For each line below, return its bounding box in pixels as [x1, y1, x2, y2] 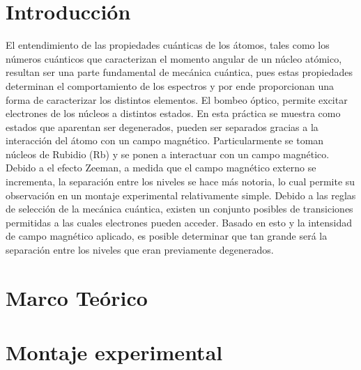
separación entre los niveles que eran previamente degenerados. [6, 242, 274, 257]
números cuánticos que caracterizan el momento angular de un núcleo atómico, [6, 51, 342, 65]
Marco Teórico [6, 283, 148, 311]
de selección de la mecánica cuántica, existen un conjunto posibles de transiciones [6, 201, 353, 216]
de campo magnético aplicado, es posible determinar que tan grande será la [6, 229, 328, 243]
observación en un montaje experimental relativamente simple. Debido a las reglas [6, 187, 356, 202]
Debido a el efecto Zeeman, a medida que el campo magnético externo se [6, 160, 316, 175]
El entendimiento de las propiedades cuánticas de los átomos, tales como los [6, 38, 330, 52]
